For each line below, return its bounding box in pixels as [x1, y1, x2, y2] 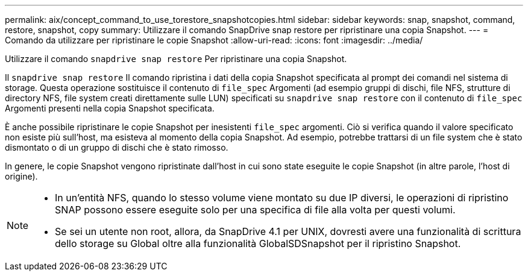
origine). [5, 171, 38, 181]
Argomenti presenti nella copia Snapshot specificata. [5, 103, 215, 113]
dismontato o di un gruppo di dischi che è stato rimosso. [5, 142, 228, 152]
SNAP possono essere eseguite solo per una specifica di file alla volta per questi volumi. [55, 204, 456, 216]
